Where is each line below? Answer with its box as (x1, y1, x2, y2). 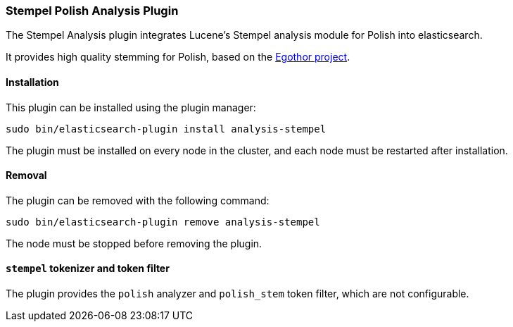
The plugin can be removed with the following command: (6, 194, 270, 206)
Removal (6, 169, 47, 182)
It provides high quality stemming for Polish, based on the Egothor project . (6, 51, 350, 63)
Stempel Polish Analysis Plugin (6, 4, 179, 18)
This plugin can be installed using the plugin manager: (6, 101, 256, 113)
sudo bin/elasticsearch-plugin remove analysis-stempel (6, 216, 320, 228)
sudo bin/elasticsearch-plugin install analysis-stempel (6, 123, 327, 135)
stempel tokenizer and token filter (6, 262, 170, 275)
